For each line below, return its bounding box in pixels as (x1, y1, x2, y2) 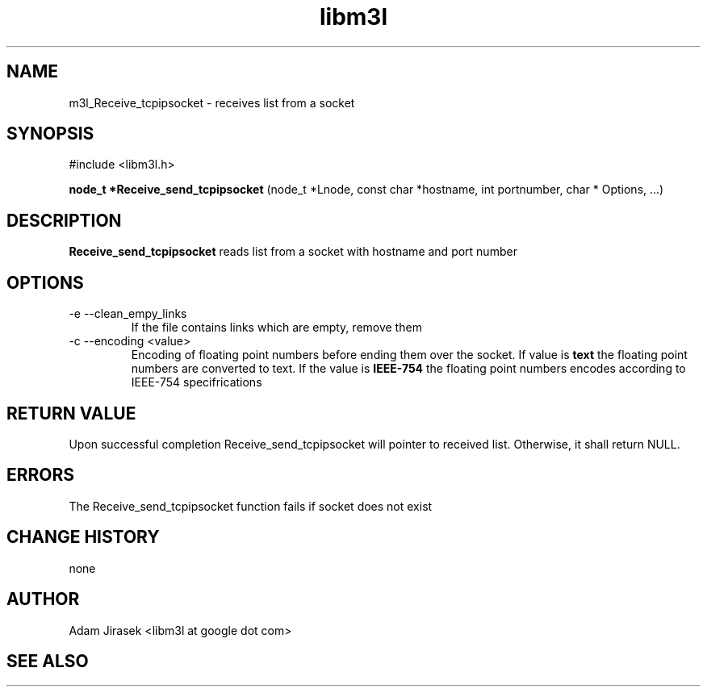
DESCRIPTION (6, 210, 122, 231)
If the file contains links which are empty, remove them (131, 320, 422, 335)
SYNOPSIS (6, 123, 94, 144)
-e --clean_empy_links (69, 307, 187, 321)
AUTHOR (6, 589, 80, 610)
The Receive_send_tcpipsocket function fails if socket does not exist (69, 499, 433, 513)
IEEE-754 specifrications (131, 375, 262, 390)
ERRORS (6, 465, 75, 486)
